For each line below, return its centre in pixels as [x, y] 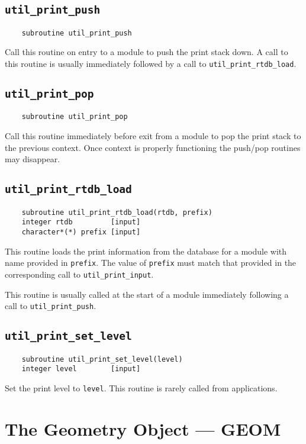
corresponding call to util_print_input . [79, 274]
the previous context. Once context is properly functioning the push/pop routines [153, 147]
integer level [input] [81, 369]
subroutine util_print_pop [75, 117]
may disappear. [33, 159]
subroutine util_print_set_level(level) [102, 359]
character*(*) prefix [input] [81, 232]
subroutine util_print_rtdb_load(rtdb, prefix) [117, 212]
